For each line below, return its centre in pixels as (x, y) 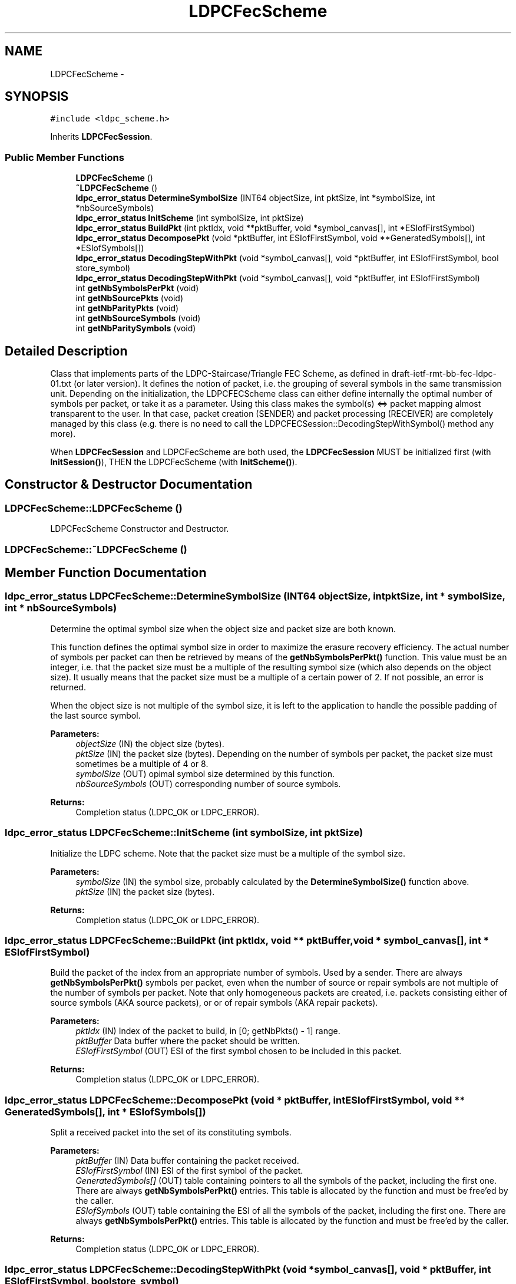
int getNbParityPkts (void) (127, 308)
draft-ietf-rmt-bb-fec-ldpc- (444, 374)
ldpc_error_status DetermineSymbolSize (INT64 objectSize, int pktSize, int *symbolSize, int (255, 198)
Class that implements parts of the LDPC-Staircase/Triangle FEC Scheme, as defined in (220, 374)
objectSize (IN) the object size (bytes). (150, 743)
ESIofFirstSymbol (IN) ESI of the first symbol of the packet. (189, 1171)
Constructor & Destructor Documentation (129, 485)
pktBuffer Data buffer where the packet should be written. (188, 1041)
